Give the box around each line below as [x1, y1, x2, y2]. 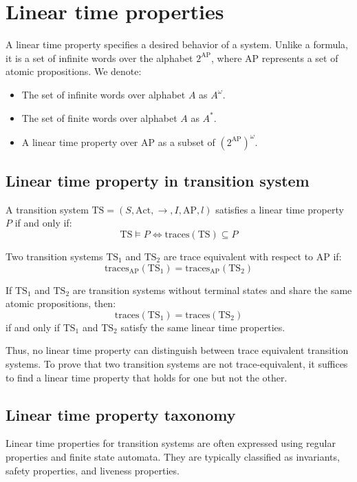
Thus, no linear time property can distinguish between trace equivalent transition [6, 343, 349, 357]
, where [211, 50, 242, 65]
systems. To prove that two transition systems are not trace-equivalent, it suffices [6, 356, 348, 370]
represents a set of [261, 50, 338, 65]
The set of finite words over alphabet [21, 110, 177, 125]
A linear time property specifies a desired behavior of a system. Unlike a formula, [6, 37, 348, 52]
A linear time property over [21, 134, 138, 149]
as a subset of [158, 134, 215, 149]
